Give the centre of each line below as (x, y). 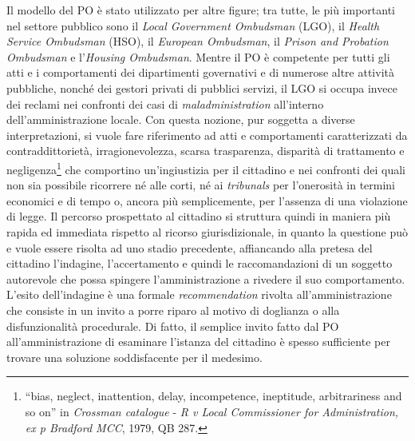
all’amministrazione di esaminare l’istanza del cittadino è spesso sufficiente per (198, 342)
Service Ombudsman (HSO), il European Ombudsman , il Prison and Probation (198, 41)
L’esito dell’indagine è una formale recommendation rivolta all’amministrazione (199, 294)
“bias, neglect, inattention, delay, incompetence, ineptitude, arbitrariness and (213, 396)
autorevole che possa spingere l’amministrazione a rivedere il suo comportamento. (206, 278)
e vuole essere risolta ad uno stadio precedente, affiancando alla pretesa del (190, 247)
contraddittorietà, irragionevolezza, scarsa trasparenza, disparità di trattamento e (206, 151)
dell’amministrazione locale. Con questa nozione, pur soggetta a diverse (181, 119)
